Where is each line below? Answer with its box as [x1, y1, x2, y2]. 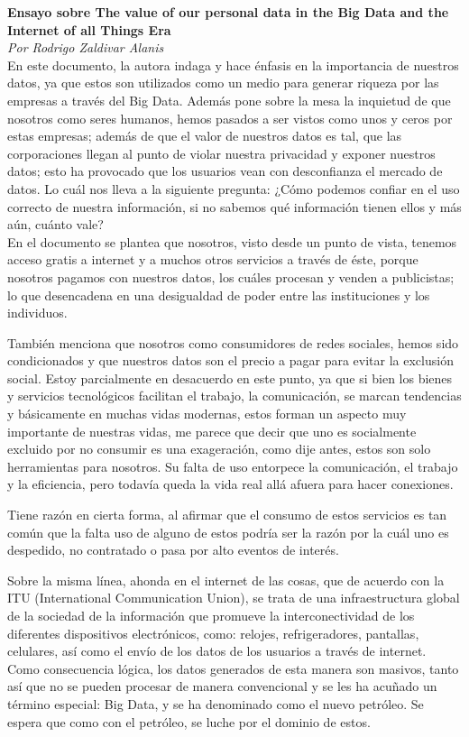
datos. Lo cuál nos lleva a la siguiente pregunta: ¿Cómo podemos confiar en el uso [7, 179, 460, 198]
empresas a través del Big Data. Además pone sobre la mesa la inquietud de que [7, 90, 451, 109]
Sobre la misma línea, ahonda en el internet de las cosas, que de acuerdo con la [7, 570, 445, 589]
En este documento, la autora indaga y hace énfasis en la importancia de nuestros [7, 55, 459, 74]
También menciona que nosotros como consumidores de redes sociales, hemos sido [7, 333, 459, 352]
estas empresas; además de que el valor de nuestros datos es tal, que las [7, 126, 402, 145]
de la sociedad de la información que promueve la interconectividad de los [7, 606, 415, 624]
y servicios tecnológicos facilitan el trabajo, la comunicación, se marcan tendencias [7, 386, 462, 405]
